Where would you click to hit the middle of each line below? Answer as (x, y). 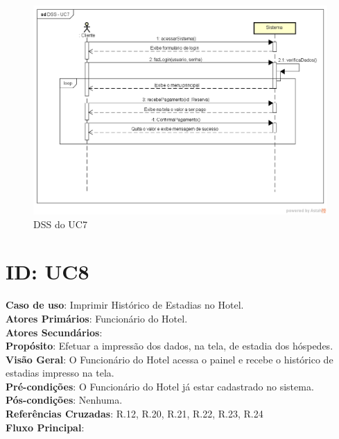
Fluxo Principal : (45, 427)
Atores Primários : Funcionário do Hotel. (97, 318)
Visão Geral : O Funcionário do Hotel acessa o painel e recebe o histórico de (169, 359)
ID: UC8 (47, 272)
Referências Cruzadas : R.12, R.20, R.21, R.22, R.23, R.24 (134, 414)
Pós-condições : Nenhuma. (64, 400)
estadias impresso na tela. (60, 373)
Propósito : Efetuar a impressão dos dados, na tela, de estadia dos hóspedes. (169, 346)
